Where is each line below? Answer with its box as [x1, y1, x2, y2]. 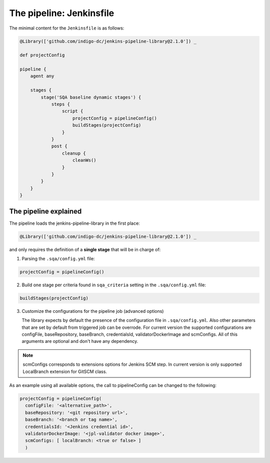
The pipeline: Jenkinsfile [9, 8, 114, 19]
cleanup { [61, 150, 86, 156]
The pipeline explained [9, 207, 82, 215]
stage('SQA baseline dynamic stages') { [40, 94, 141, 100]
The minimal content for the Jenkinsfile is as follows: [9, 25, 124, 31]
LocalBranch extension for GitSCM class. [22, 368, 107, 374]
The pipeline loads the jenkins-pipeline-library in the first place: [9, 220, 140, 226]
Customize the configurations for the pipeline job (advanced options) [21, 308, 164, 314]
